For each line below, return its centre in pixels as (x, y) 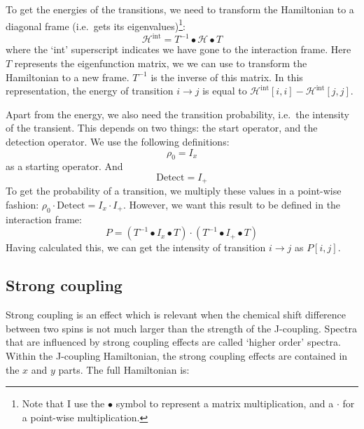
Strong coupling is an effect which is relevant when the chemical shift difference (176, 315)
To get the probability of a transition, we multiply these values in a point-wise (174, 191)
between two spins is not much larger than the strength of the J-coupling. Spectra (181, 328)
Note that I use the (63, 403)
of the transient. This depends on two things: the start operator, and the (162, 128)
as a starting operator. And (64, 166)
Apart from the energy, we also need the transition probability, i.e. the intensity (177, 114)
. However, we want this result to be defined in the (232, 204)
